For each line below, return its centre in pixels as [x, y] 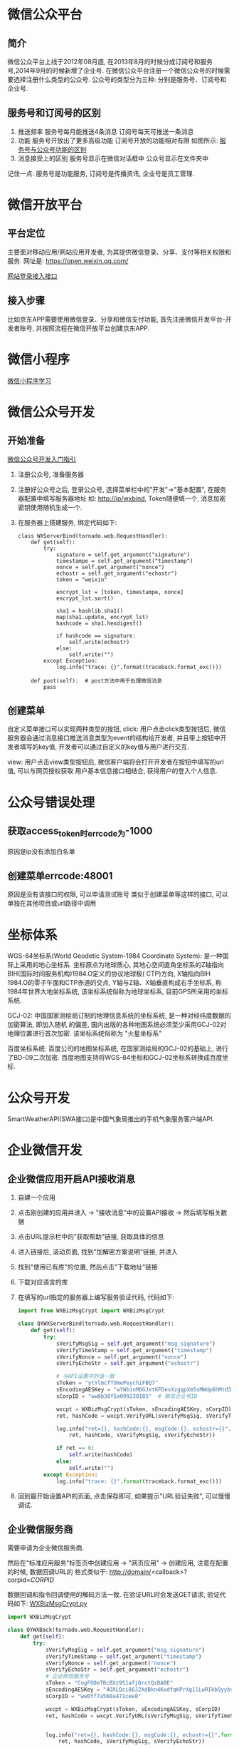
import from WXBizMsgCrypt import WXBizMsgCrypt [91, 1311]
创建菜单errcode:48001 [60, 875]
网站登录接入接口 [32, 276]
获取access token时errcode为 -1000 [80, 832]
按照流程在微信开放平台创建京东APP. [96, 328]
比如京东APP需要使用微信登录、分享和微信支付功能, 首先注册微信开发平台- [116, 319]
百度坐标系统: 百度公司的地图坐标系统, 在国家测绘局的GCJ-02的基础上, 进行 [118, 1048]
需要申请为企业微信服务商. [46, 1548]
